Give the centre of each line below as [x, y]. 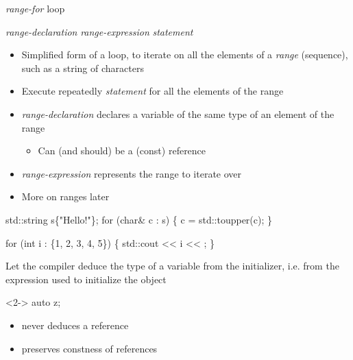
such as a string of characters [83, 68]
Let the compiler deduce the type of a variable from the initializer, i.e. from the [172, 266]
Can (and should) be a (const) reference [122, 151]
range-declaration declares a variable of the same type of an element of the [178, 113]
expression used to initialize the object [86, 279]
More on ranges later [65, 196]
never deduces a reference [75, 325]
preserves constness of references [89, 348]
